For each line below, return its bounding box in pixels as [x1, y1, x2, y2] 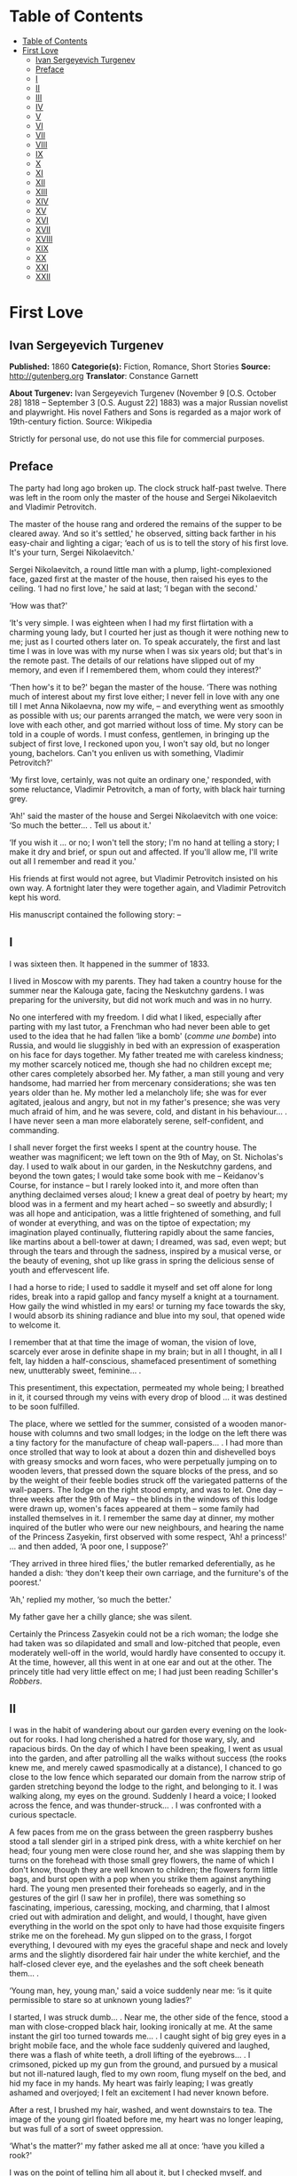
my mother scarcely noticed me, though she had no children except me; [9, 1059, 272, 1069]
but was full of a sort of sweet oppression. [9, 2124, 164, 2134]
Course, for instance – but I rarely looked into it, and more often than [9, 1179, 259, 1190]
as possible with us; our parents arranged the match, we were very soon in [9, 710, 283, 721]
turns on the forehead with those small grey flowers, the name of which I [9, 1855, 275, 1865]
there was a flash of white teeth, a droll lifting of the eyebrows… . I [9, 2050, 251, 2061]
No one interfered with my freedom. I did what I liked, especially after [9, 1012, 262, 1022]
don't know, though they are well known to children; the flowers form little [9, 1865, 278, 1875]
